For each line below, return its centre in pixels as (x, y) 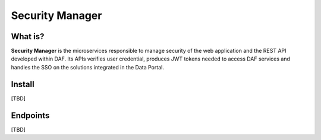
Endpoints (30, 115)
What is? (28, 36)
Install (23, 84)
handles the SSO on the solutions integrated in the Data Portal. (88, 67)
